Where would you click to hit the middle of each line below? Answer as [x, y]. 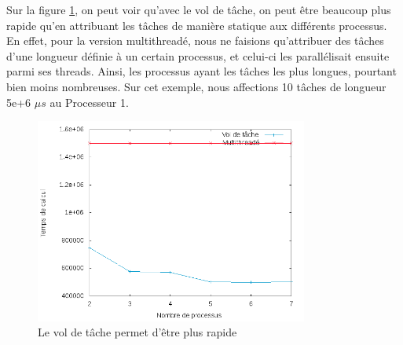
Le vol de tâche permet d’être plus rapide [137, 332]
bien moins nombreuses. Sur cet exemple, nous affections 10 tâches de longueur [196, 86]
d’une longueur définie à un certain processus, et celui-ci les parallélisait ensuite [198, 55]
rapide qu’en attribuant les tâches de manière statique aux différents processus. [197, 25]
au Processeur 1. [89, 102]
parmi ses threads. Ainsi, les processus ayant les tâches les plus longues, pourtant [201, 71]
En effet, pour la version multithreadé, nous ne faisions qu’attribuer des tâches [195, 40]
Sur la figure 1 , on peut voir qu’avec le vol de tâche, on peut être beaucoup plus [199, 9]
